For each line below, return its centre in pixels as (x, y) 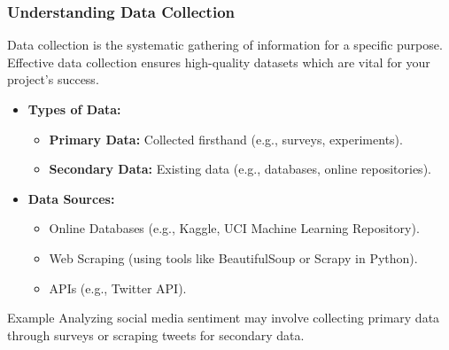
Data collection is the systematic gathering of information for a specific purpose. (225, 45)
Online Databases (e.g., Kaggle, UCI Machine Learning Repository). (234, 228)
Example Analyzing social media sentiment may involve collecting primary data (224, 318)
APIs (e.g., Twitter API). (118, 288)
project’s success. (53, 79)
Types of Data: (74, 109)
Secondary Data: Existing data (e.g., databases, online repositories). (240, 169)
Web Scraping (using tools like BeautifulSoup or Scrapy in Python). (233, 257)
